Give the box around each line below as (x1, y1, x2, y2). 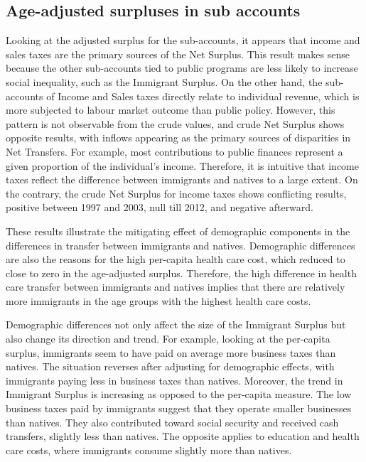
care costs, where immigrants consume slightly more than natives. (6, 442, 292, 457)
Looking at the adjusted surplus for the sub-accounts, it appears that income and (6, 33, 360, 48)
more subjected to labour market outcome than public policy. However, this (6, 102, 335, 117)
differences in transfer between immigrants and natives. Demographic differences (6, 237, 355, 252)
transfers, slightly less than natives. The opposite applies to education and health (6, 429, 360, 444)
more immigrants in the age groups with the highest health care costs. (6, 293, 311, 308)
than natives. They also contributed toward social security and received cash (6, 414, 339, 429)
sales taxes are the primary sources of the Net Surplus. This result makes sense (6, 46, 350, 61)
